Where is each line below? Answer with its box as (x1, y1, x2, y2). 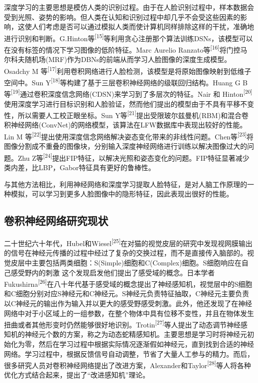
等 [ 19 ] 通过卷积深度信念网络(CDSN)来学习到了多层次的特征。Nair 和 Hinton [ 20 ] (4, 87, 253, 99)
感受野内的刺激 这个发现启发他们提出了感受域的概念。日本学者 (10, 267, 215, 277)
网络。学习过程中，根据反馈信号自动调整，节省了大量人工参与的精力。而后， (4, 348, 254, 359)
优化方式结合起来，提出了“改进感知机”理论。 (4, 370, 150, 380)
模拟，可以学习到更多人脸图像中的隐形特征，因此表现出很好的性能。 (10, 189, 233, 199)
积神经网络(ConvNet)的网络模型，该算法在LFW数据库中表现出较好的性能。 (4, 120, 247, 130)
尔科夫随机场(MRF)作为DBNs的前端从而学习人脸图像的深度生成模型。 (4, 54, 231, 64)
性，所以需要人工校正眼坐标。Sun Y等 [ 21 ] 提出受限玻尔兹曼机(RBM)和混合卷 (4, 109, 249, 120)
